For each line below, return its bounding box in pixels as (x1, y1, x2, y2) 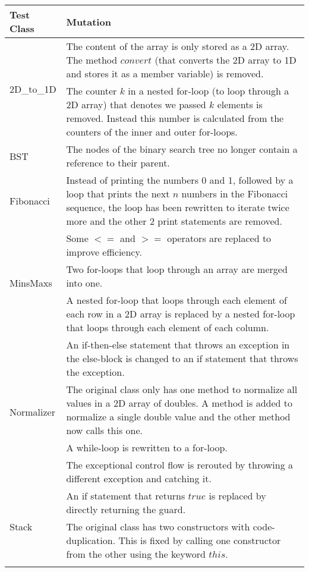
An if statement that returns (66, 489, 185, 502)
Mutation (66, 14, 111, 29)
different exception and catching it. (66, 472, 212, 485)
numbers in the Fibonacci (181, 187, 288, 200)
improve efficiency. (66, 245, 143, 259)
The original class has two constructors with (66, 520, 250, 533)
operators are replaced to (167, 231, 272, 245)
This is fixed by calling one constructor (118, 533, 281, 547)
